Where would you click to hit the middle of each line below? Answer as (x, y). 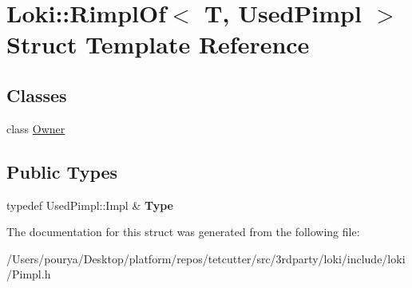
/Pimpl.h (29, 274)
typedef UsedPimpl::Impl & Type (90, 205)
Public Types (62, 171)
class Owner (36, 128)
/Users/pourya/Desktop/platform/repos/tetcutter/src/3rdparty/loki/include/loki (206, 258)
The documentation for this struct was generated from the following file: (183, 232)
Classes (37, 95)
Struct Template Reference (158, 44)
